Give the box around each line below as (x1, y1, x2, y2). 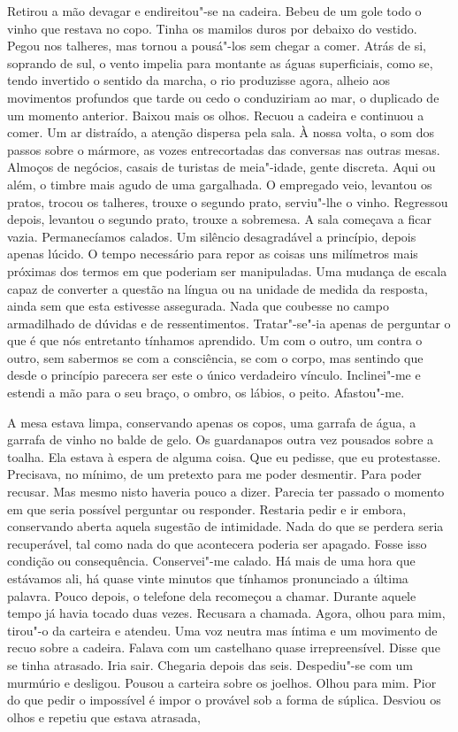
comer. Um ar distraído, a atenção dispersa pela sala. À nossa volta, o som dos (7, 123, 434, 142)
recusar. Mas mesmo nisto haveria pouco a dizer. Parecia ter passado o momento (7, 482, 445, 501)
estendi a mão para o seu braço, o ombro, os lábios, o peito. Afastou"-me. (7, 383, 405, 402)
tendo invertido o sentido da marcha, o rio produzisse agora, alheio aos (7, 71, 390, 89)
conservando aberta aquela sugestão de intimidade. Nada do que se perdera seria (7, 517, 444, 536)
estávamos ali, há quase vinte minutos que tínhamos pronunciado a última (7, 569, 408, 587)
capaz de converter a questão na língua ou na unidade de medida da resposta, (7, 279, 428, 297)
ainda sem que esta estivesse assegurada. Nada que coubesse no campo (7, 297, 389, 315)
